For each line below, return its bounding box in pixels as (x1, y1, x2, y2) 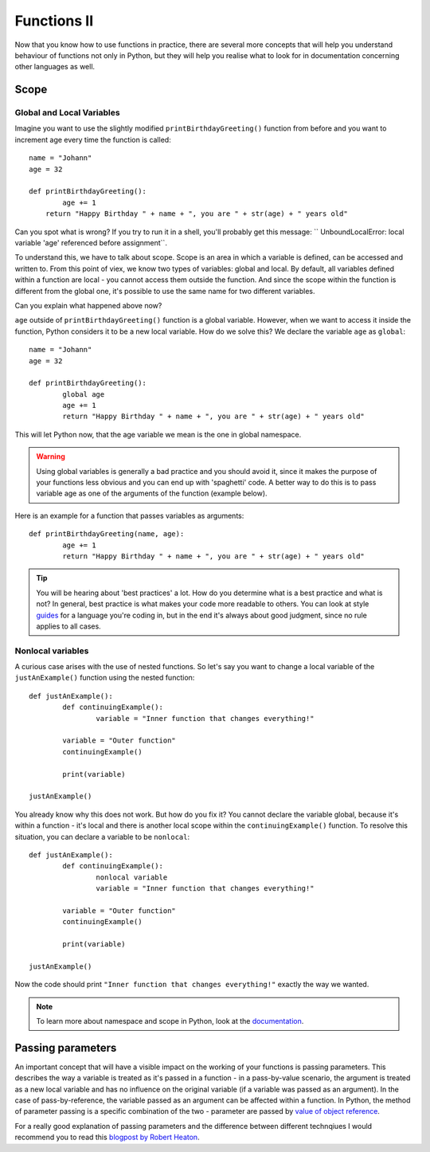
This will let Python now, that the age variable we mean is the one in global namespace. (14, 429, 302, 439)
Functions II (14, 12, 94, 29)
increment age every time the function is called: (14, 135, 171, 144)
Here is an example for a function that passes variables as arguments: (14, 511, 244, 520)
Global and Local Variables (14, 108, 120, 119)
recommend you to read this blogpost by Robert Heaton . (14, 1132, 200, 1142)
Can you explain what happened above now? (14, 300, 162, 310)
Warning (36, 452, 65, 461)
